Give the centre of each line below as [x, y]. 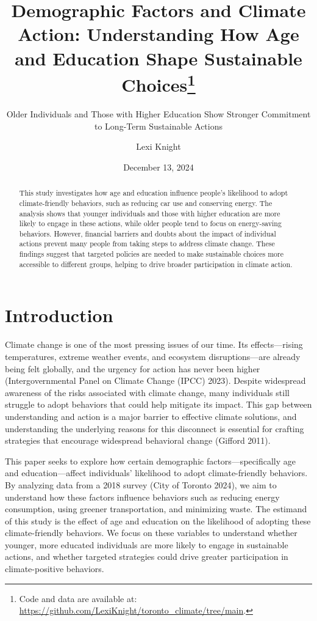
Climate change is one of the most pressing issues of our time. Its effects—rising [154, 344]
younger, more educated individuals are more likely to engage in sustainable [147, 544]
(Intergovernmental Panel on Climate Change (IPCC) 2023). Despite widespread [155, 380]
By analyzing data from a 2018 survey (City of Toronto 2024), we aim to [141, 484]
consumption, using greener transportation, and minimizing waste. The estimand [156, 509]
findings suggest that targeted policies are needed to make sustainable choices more [151, 254]
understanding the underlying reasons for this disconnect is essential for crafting [155, 428]
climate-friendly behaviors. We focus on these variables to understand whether [151, 533]
